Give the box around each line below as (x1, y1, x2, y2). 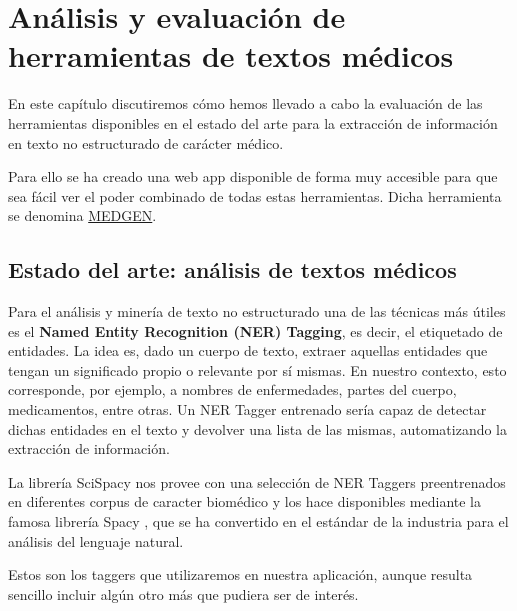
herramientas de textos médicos (8, 35, 454, 76)
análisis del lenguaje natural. (8, 530, 184, 551)
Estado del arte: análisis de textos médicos (8, 254, 457, 285)
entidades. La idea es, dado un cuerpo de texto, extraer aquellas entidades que (8, 340, 488, 361)
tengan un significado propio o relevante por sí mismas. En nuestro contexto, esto (8, 359, 507, 380)
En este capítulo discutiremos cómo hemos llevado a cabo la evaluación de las (8, 93, 483, 114)
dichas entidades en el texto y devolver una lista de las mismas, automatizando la (8, 418, 508, 439)
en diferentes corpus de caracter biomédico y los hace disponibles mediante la (8, 491, 482, 512)
